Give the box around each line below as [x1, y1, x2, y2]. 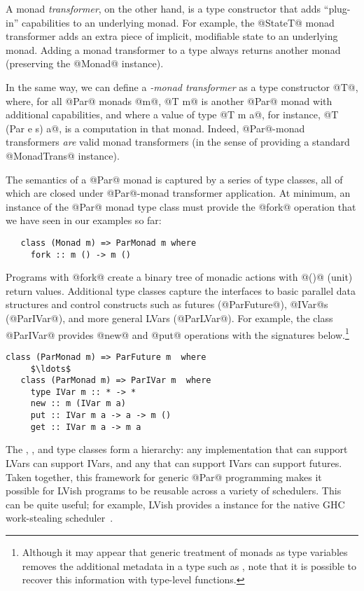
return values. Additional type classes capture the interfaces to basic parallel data [6, 283, 356, 298]
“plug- [323, 1, 351, 15]
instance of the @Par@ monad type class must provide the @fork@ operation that [6, 199, 356, 214]
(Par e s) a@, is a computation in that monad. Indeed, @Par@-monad [6, 120, 305, 135]
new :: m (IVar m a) [30, 398, 126, 409]
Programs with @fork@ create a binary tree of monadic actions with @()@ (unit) [6, 270, 353, 284]
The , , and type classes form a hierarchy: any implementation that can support [6, 442, 348, 457]
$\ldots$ [30, 363, 71, 374]
